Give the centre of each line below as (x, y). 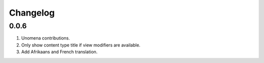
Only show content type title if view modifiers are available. (81, 45)
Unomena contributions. (46, 38)
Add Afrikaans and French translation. (59, 52)
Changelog (32, 13)
